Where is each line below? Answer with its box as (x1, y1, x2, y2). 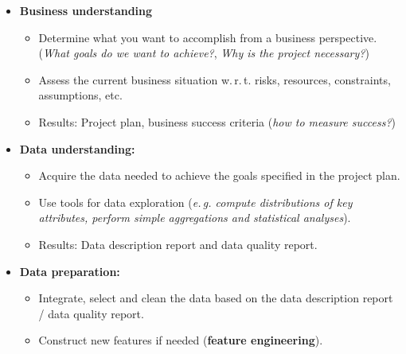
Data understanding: (19, 140, 135, 157)
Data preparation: (19, 263, 120, 279)
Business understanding (19, 2, 153, 18)
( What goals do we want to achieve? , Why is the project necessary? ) (38, 45, 369, 61)
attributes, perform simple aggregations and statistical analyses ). (38, 209, 351, 226)
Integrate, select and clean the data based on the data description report (38, 290, 393, 306)
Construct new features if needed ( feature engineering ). (38, 332, 323, 348)
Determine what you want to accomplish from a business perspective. (38, 29, 377, 45)
